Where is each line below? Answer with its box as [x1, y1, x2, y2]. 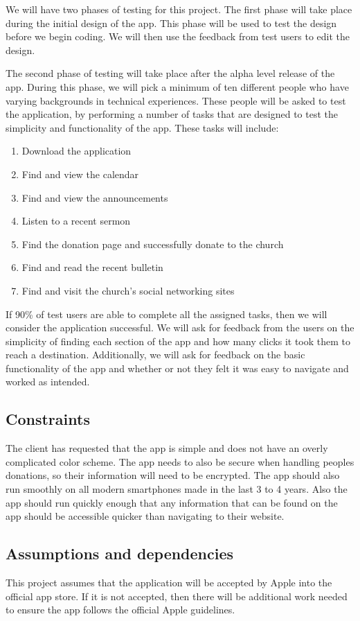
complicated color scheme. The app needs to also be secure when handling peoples [6, 454, 354, 469]
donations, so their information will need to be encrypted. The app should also [6, 468, 340, 482]
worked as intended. [6, 374, 90, 389]
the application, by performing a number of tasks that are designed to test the [6, 107, 338, 121]
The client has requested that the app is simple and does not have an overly [6, 441, 328, 455]
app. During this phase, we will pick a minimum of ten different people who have [6, 79, 349, 94]
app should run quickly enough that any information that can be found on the [6, 495, 338, 509]
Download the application [21, 143, 132, 158]
